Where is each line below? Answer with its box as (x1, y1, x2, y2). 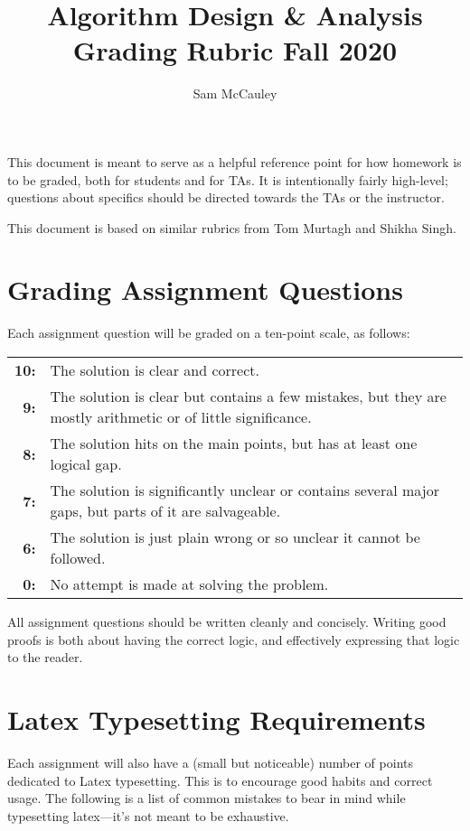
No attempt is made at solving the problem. (50, 574, 329, 594)
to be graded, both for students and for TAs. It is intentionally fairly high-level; (7, 170, 448, 189)
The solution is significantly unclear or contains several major (50, 480, 439, 500)
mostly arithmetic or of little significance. (50, 406, 312, 427)
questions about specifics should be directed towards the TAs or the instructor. (7, 188, 445, 207)
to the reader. (7, 648, 83, 667)
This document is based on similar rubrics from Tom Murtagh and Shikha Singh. (7, 218, 456, 237)
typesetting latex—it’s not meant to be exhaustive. (7, 806, 289, 825)
